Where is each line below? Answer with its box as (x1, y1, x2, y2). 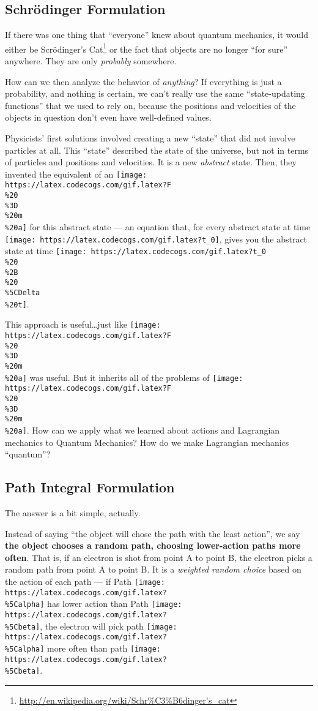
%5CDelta (5, 288, 40, 298)
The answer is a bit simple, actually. (5, 506, 141, 519)
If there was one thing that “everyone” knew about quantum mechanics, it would (5, 28, 309, 41)
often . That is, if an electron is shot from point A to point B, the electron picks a (5, 551, 312, 563)
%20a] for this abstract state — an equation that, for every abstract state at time (5, 220, 311, 233)
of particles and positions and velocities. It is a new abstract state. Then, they (5, 156, 297, 168)
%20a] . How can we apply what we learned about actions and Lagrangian (5, 423, 280, 436)
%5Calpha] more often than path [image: (5, 641, 161, 654)
